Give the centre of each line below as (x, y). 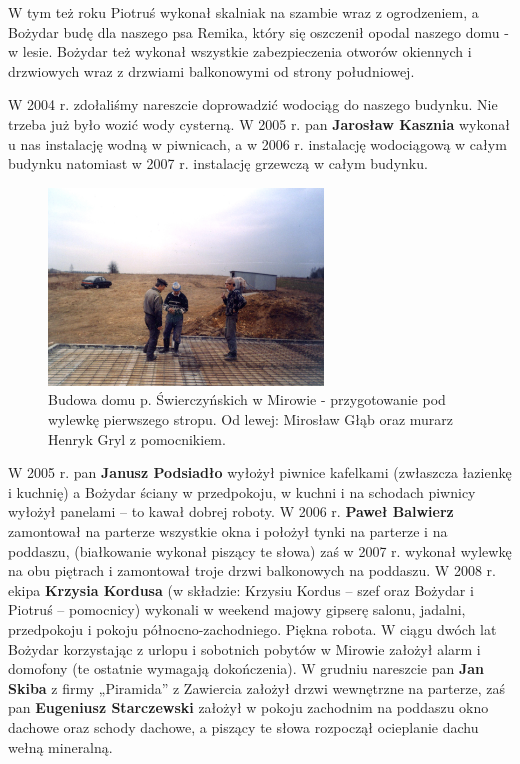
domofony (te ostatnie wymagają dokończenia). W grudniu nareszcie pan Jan (246, 668)
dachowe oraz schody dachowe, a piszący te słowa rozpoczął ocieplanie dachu (243, 726)
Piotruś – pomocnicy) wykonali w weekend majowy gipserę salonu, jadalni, (237, 609)
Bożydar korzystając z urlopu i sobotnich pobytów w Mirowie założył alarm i (244, 648)
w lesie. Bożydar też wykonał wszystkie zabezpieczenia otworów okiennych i (240, 51)
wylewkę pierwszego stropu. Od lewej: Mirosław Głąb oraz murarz (251, 419)
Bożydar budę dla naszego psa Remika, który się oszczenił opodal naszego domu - (258, 31)
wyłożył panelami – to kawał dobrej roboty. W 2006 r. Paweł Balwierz (231, 511)
